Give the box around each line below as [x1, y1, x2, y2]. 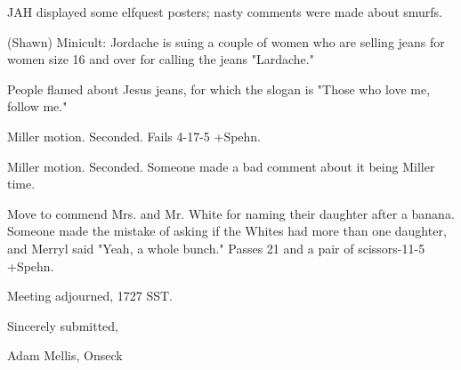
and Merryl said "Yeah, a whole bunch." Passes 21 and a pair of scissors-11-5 [7, 238, 425, 257]
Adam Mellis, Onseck [7, 346, 123, 365]
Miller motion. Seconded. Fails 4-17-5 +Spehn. [7, 126, 262, 145]
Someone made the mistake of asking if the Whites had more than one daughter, [7, 221, 447, 240]
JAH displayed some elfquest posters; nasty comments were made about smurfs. [7, 3, 442, 20]
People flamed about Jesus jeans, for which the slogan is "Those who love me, [7, 79, 431, 98]
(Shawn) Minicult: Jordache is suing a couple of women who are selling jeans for [7, 32, 445, 51]
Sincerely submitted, [7, 316, 118, 334]
